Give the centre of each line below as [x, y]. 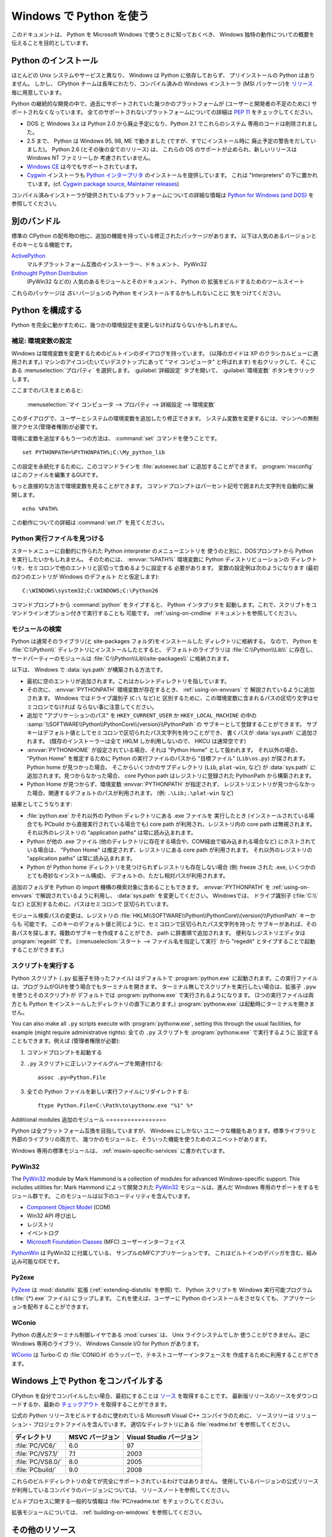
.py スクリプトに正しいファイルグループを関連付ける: [95, 1064]
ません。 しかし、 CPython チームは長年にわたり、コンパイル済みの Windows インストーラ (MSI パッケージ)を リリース [162, 84]
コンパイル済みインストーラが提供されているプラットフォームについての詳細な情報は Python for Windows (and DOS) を [163, 195]
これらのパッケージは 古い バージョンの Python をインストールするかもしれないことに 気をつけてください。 [148, 293]
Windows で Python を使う [80, 16]
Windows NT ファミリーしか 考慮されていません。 [90, 158]
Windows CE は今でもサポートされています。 [84, 167]
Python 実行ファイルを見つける [58, 539]
